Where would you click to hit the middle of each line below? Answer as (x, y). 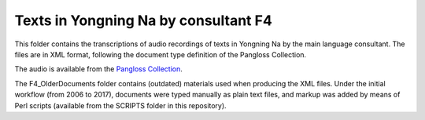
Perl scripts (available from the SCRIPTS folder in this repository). (121, 105)
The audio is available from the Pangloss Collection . (98, 69)
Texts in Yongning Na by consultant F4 (144, 20)
